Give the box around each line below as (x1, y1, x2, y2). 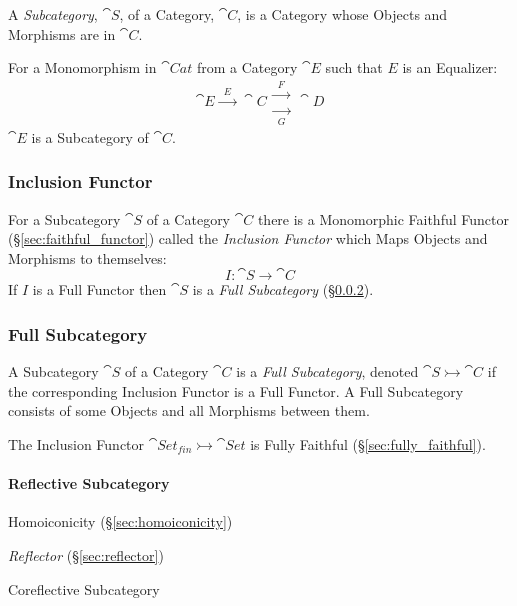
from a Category (196, 57, 298, 78)
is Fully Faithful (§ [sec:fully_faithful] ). (250, 433, 486, 454)
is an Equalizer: (402, 57, 498, 78)
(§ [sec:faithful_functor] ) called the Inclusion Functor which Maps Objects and (8, 228, 488, 249)
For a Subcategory (8, 208, 121, 229)
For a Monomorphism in (8, 57, 157, 78)
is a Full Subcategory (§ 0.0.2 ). (192, 279, 374, 300)
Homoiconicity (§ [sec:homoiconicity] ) (8, 511, 233, 532)
